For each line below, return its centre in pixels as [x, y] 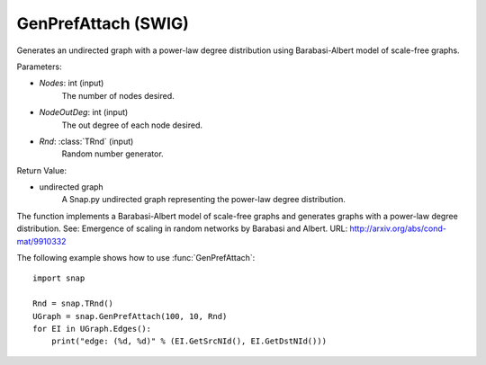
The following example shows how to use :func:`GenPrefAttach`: [136, 258]
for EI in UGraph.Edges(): [92, 329]
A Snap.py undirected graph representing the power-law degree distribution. [204, 200]
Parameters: [39, 67]
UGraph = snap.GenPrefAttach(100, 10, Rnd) [130, 316]
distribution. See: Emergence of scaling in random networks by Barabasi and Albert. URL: [182, 228]
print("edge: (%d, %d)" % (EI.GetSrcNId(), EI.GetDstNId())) [189, 341]
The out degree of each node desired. [132, 125]
